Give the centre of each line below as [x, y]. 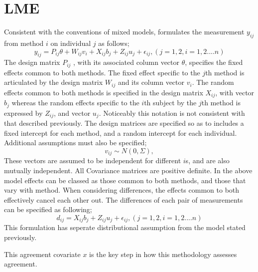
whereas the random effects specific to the [75, 103]
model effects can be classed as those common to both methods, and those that [125, 180]
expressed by [23, 113]
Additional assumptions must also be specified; [75, 142]
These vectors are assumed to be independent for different [93, 160]
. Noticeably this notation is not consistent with [172, 113]
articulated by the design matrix [54, 82]
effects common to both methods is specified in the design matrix [104, 92]
